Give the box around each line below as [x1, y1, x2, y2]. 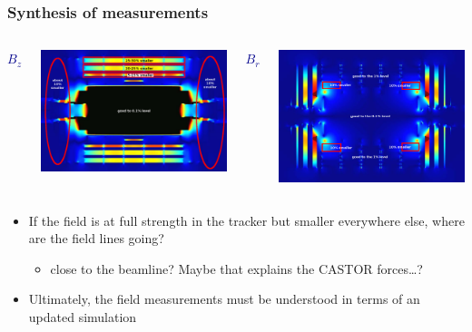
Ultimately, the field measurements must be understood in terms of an [28, 289, 420, 308]
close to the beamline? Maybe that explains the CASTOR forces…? [50, 259, 423, 278]
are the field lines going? [28, 229, 164, 248]
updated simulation [28, 308, 137, 327]
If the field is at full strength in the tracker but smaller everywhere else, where [28, 210, 465, 229]
